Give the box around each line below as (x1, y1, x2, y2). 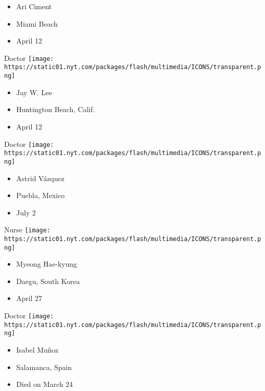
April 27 (16, 293, 43, 303)
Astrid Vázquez (16, 172, 65, 183)
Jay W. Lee (16, 86, 52, 97)
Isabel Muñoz (16, 344, 58, 355)
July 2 (16, 207, 36, 218)
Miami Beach (16, 18, 58, 29)
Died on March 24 (16, 379, 73, 389)
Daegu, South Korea (16, 275, 80, 286)
